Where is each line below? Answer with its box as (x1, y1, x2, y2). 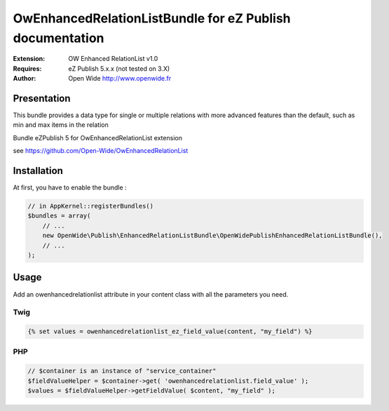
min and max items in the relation (13, 121, 109, 129)
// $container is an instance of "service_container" (27, 367, 217, 375)
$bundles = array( (27, 212, 91, 220)
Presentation (13, 92, 71, 105)
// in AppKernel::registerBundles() (27, 202, 154, 210)
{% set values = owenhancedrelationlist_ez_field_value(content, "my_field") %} (27, 328, 313, 336)
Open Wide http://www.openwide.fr (68, 74, 172, 83)
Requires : (13, 64, 42, 73)
